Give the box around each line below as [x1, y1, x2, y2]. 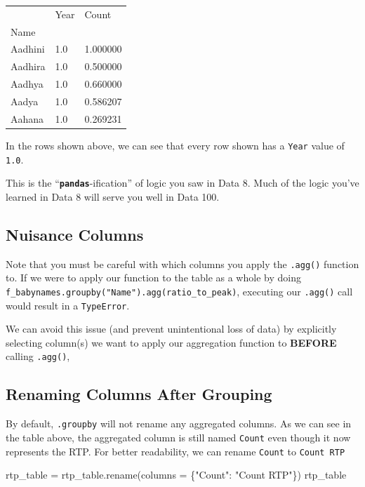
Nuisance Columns [6, 223, 144, 245]
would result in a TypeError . [6, 298, 130, 312]
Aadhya [11, 76, 44, 91]
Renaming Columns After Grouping [6, 383, 272, 405]
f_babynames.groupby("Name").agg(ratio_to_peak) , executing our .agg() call [6, 283, 353, 298]
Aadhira [11, 59, 46, 74]
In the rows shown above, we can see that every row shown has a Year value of [6, 138, 345, 152]
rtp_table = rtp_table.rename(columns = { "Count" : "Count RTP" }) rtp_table [6, 467, 347, 482]
